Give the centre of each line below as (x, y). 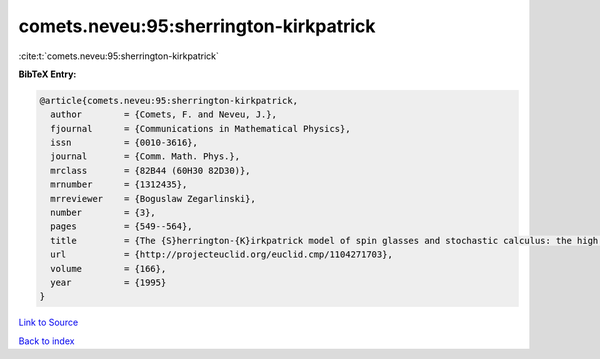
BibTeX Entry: (47, 74)
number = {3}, (103, 213)
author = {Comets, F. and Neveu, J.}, (163, 114)
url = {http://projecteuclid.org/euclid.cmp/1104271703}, (222, 254)
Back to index (46, 341)
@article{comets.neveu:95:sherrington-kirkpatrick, (169, 100)
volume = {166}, (108, 268)
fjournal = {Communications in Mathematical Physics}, (200, 128)
